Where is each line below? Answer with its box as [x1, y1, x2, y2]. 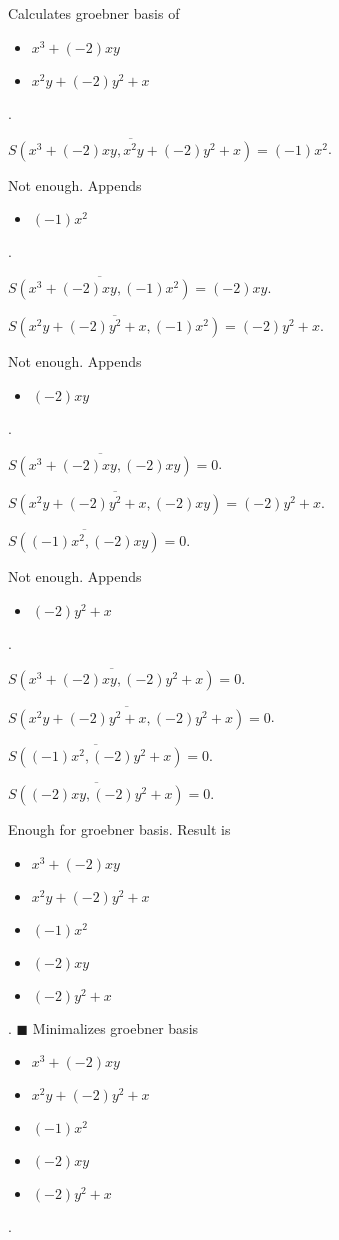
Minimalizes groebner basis [32, 1017, 199, 1038]
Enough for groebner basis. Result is [8, 819, 231, 840]
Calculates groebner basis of [8, 3, 180, 24]
